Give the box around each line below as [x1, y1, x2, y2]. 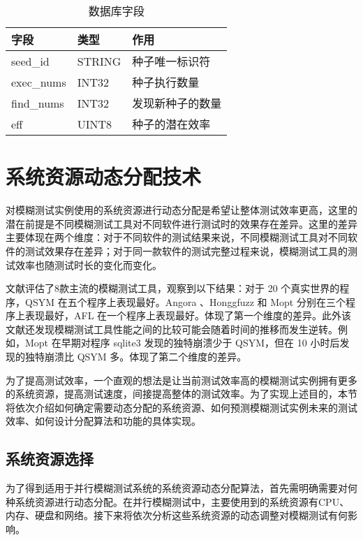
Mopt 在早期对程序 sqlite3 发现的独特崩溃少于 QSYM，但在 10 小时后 [24, 335, 340, 350]
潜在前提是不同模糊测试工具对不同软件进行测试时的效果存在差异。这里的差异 [6, 216, 357, 231]
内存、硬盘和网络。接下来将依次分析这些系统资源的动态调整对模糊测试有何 [6, 508, 348, 523]
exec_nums [11, 73, 66, 90]
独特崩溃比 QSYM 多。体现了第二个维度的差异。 [24, 349, 247, 364]
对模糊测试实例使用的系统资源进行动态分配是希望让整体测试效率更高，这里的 [6, 203, 357, 217]
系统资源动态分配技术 [6, 162, 202, 191]
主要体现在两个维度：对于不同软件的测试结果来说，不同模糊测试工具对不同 [6, 230, 348, 245]
